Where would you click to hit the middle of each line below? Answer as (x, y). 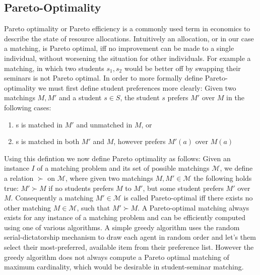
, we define (236, 168)
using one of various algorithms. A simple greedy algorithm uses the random (122, 227)
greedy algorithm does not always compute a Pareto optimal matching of (117, 257)
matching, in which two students (54, 68)
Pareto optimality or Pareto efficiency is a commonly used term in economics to (127, 28)
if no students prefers (81, 188)
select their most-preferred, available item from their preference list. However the (129, 247)
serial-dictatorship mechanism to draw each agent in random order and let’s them (130, 237)
